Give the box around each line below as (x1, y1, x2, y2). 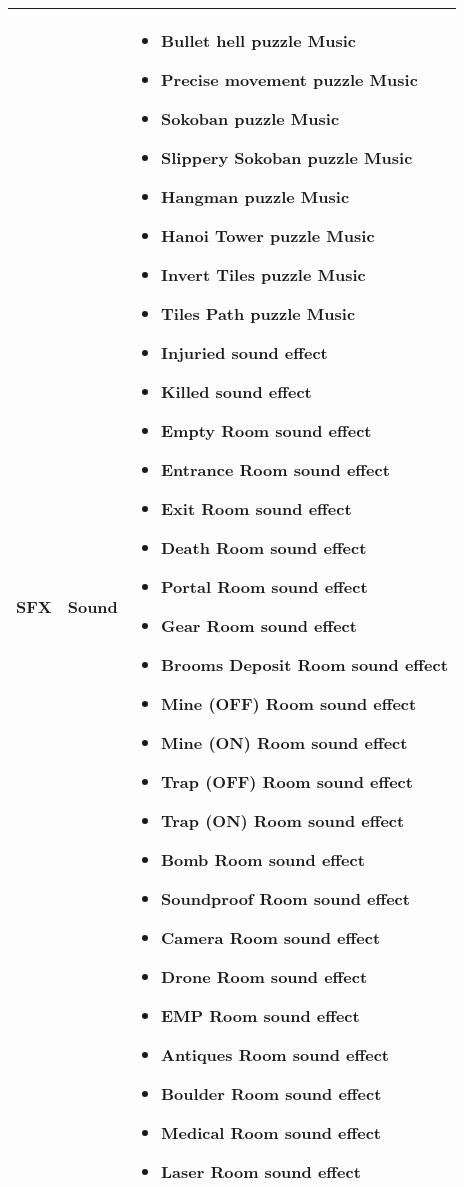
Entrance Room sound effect (161, 458, 390, 481)
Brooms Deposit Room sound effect (161, 653, 448, 676)
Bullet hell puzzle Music (161, 29, 356, 52)
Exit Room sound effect (161, 497, 352, 520)
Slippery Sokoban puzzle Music (161, 146, 413, 169)
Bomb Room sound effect (161, 848, 365, 871)
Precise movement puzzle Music (161, 68, 418, 91)
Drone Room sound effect (161, 965, 368, 988)
